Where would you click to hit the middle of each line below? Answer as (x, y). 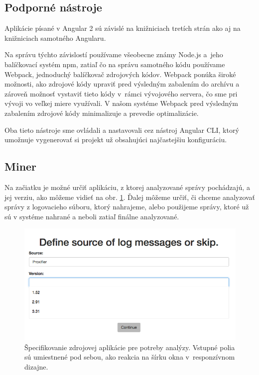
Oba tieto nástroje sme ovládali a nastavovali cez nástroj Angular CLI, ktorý (122, 130)
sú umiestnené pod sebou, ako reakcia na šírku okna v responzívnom (130, 357)
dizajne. (36, 366)
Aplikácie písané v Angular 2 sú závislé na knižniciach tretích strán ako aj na (123, 28)
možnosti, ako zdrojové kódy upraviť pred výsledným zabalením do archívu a (122, 84)
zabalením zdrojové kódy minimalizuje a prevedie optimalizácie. (102, 113)
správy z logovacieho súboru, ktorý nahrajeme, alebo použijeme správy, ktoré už (127, 207)
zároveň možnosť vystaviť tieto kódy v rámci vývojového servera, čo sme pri (121, 93)
